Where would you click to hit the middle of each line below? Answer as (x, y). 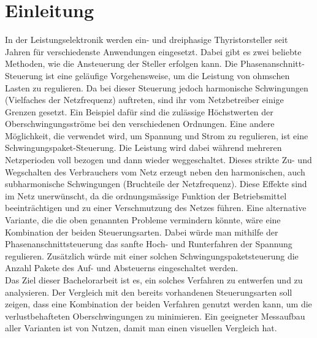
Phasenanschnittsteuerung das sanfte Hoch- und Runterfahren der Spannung (149, 244)
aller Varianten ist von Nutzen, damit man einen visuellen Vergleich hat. (141, 328)
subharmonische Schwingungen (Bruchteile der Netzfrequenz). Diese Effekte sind (156, 184)
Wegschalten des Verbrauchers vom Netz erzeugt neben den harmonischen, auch (155, 171)
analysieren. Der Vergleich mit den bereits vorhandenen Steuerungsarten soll (149, 292)
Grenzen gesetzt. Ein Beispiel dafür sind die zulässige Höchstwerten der (139, 111)
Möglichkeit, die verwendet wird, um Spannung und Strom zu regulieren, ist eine (157, 135)
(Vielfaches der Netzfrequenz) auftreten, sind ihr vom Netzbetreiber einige (144, 100)
